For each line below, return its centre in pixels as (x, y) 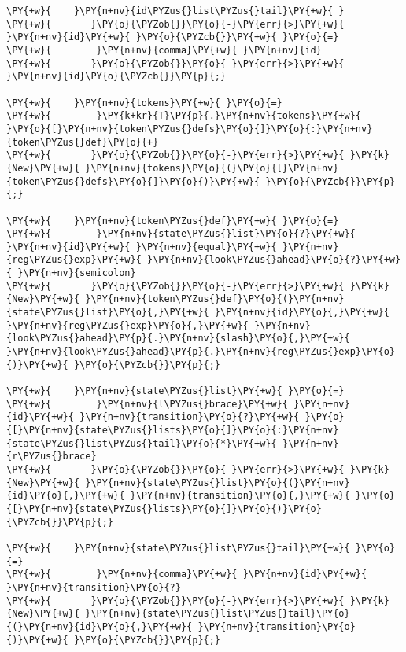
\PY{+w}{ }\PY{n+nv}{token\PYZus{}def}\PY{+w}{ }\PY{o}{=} (173, 221)
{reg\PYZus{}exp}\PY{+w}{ (74, 260)
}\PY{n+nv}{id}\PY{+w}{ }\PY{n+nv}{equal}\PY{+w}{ (142, 247)
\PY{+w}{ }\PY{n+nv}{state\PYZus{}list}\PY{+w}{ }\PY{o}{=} (175, 391)
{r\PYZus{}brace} (52, 457)
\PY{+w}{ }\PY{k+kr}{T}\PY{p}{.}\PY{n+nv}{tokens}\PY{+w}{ (184, 116)
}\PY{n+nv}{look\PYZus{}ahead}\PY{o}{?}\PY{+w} (274, 260)
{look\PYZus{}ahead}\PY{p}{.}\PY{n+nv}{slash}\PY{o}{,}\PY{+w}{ (178, 339)
